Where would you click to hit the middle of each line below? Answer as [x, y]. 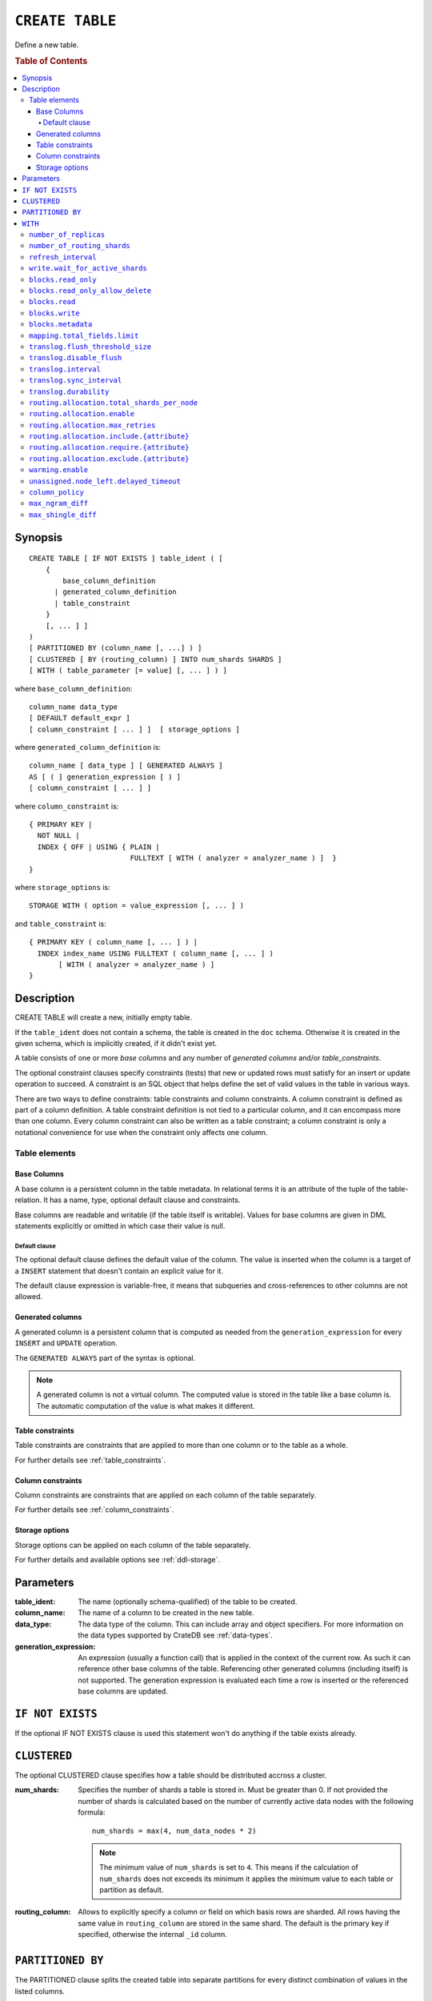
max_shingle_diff [63, 515]
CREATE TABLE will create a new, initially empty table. [103, 1017]
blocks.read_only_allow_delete [90, 291]
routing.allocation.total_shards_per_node [114, 403]
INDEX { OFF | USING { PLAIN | [98, 847]
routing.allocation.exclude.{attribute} [109, 459]
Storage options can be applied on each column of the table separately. [133, 1545]
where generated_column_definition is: [88, 748]
